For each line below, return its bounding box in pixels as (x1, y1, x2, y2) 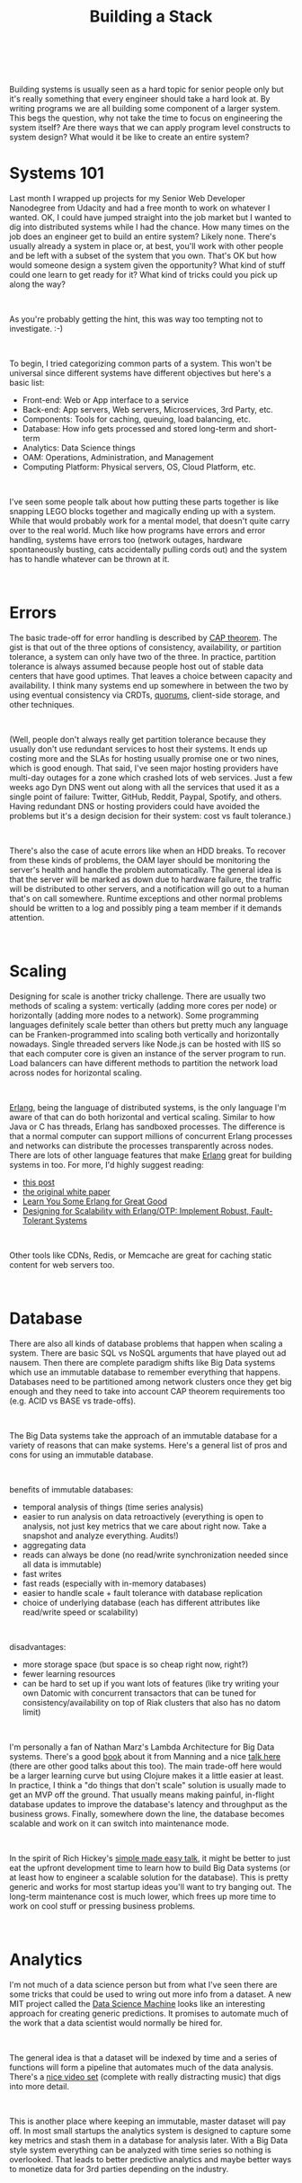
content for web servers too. (9, 1260, 115, 1270)
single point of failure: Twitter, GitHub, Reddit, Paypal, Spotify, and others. (9, 791, 282, 802)
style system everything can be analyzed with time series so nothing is (9, 2144, 271, 2155)
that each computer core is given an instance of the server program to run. (9, 1048, 287, 1058)
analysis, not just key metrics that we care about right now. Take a (22, 1520, 267, 1531)
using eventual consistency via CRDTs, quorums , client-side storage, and (9, 690, 280, 700)
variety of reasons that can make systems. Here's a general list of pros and (9, 1439, 288, 1450)
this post (22, 1177, 56, 1188)
